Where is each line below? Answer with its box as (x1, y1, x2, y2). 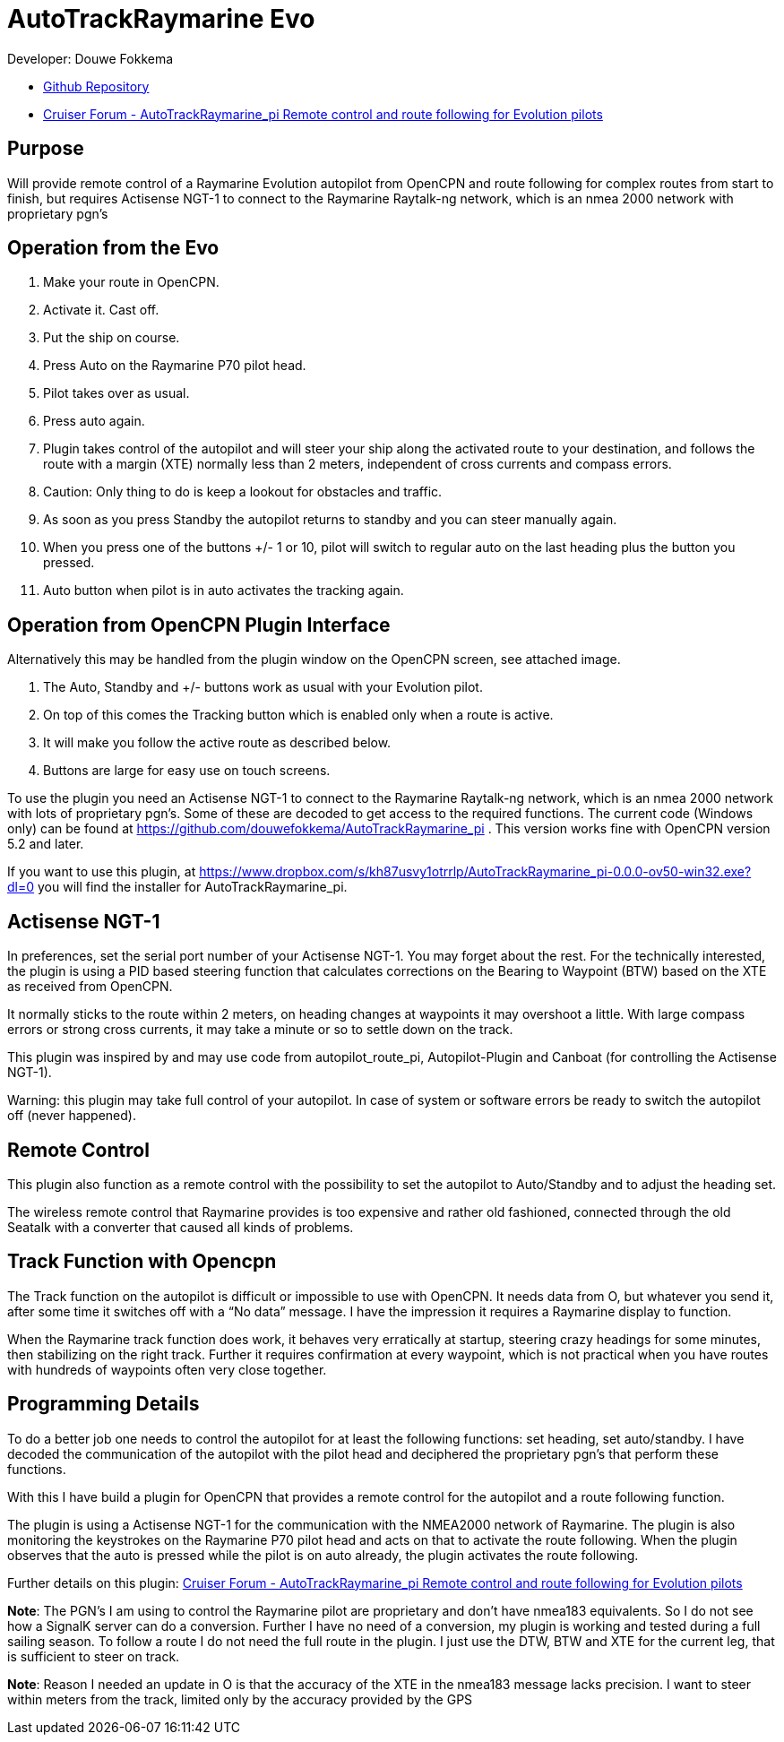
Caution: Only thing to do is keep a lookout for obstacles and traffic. (43, 484, 443, 500)
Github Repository (43, 78, 150, 94)
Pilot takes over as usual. (43, 385, 190, 401)
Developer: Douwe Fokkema (7, 50, 174, 66)
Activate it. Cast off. (43, 302, 159, 318)
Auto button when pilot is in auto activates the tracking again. (43, 582, 404, 599)
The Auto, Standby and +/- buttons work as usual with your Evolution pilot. (43, 679, 483, 695)
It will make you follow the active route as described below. (43, 735, 392, 751)
